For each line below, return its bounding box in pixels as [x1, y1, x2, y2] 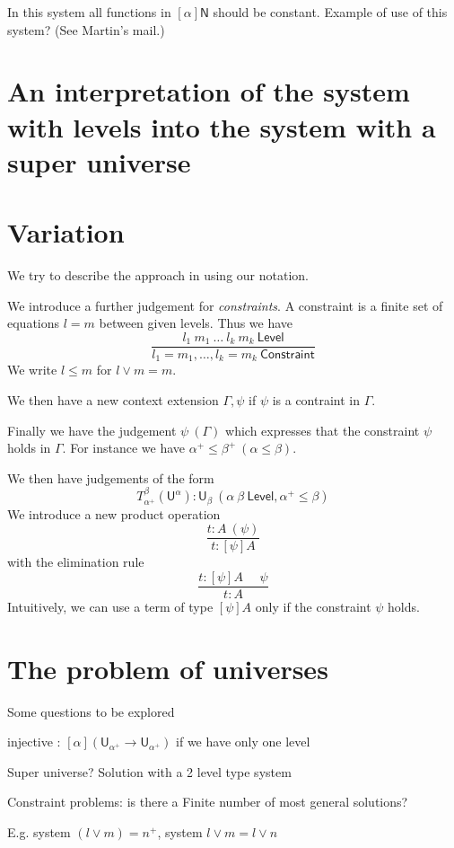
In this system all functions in [7, 3, 171, 21]
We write [7, 360, 57, 379]
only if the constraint [255, 596, 371, 615]
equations [7, 314, 60, 332]
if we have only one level [176, 732, 310, 751]
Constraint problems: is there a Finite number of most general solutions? [7, 792, 408, 811]
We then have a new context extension [7, 390, 219, 409]
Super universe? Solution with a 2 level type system [7, 762, 292, 781]
